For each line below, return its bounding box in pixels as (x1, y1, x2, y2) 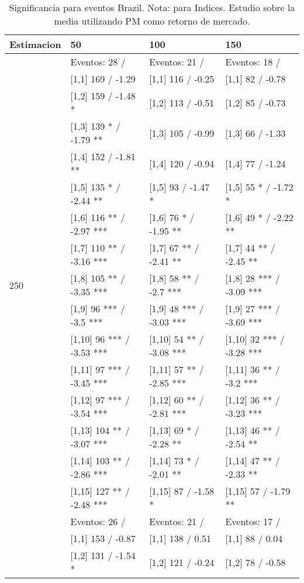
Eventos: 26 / (70, 515, 126, 528)
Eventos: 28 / (70, 55, 126, 68)
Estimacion (9, 37, 61, 51)
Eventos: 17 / (225, 515, 281, 528)
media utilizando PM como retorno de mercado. (54, 14, 250, 27)
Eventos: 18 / (225, 55, 281, 68)
